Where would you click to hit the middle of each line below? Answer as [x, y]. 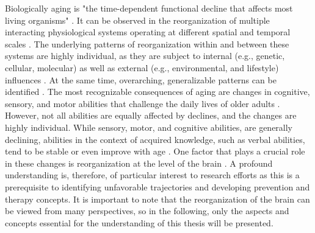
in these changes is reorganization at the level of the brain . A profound [139, 163]
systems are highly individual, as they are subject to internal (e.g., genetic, [145, 56]
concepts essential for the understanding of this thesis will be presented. [139, 222]
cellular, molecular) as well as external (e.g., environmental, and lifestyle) [142, 67]
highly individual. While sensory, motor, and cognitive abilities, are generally [149, 127]
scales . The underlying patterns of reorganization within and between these [147, 43]
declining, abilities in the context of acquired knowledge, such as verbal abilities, [155, 139]
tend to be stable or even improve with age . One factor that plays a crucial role [155, 151]
